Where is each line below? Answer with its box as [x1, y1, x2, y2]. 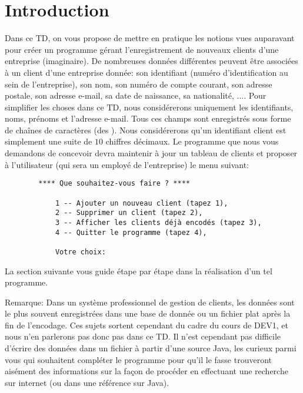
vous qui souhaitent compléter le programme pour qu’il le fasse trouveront [5, 353, 272, 365]
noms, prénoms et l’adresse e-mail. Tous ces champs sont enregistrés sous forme [5, 112, 291, 125]
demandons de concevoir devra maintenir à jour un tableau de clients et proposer [5, 147, 298, 159]
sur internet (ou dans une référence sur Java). [5, 376, 169, 388]
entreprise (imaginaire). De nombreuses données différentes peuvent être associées [5, 55, 298, 67]
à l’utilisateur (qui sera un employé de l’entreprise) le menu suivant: [5, 158, 249, 170]
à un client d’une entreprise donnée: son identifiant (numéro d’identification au [5, 66, 288, 78]
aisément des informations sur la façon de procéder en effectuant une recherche [5, 365, 288, 377]
